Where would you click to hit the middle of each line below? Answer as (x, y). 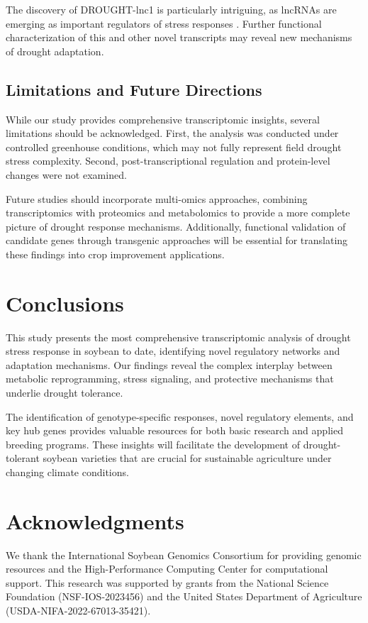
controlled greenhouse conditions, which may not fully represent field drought (174, 147)
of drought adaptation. (55, 51)
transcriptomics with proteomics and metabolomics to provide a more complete (178, 213)
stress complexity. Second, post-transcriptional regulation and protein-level (168, 161)
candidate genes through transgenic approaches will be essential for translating (177, 240)
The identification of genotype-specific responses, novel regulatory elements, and (180, 416)
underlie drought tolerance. (65, 393)
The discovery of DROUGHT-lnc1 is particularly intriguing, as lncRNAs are (171, 9)
